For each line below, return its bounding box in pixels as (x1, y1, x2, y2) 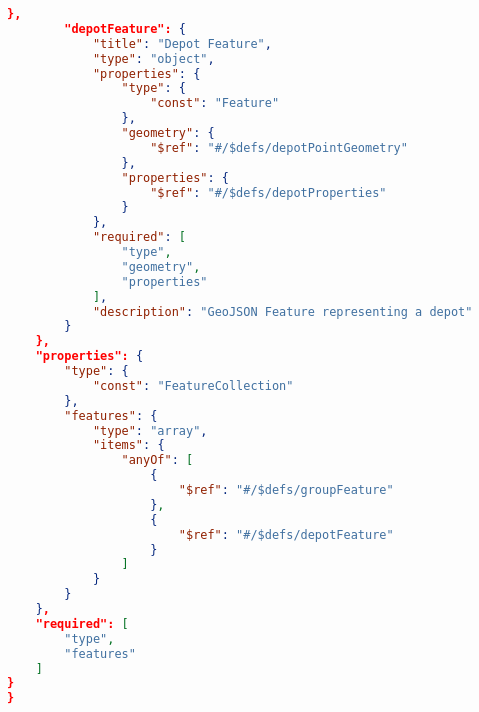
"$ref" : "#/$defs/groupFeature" (178, 483, 394, 497)
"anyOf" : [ (121, 453, 194, 468)
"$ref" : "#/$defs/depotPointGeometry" (150, 140, 408, 155)
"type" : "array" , (92, 423, 208, 438)
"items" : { (92, 438, 165, 453)
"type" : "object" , (92, 51, 215, 66)
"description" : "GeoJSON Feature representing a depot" (92, 304, 473, 319)
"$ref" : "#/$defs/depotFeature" (178, 527, 394, 542)
